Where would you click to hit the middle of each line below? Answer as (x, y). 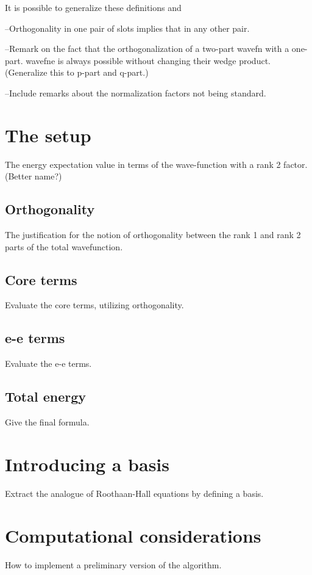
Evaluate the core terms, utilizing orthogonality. (94, 305)
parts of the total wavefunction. (64, 246)
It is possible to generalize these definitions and (93, 7)
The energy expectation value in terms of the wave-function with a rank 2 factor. (156, 164)
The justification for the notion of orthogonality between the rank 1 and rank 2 (153, 235)
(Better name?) (34, 176)
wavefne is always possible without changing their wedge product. (148, 60)
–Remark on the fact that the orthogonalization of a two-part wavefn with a (147, 49)
